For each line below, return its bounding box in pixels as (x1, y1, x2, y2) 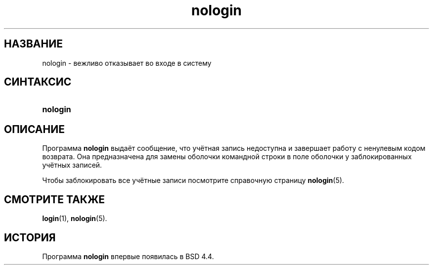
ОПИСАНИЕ (4, 123, 65, 135)
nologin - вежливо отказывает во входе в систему (42, 58, 212, 67)
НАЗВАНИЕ (4, 38, 63, 50)
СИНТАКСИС (4, 76, 72, 89)
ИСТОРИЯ (4, 231, 56, 244)
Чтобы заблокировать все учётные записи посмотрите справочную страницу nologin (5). (42, 176, 345, 185)
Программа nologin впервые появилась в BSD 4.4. (42, 252, 214, 261)
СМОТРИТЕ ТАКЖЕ (4, 193, 105, 206)
